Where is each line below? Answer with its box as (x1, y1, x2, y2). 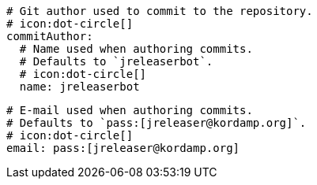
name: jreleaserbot (19, 80, 140, 93)
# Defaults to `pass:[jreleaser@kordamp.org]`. (6, 117, 307, 129)
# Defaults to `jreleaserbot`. (19, 55, 213, 68)
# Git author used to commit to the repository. (6, 5, 313, 17)
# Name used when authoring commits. (19, 43, 253, 55)
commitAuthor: (6, 30, 93, 43)
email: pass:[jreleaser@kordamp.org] (6, 142, 240, 154)
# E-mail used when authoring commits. (6, 104, 253, 117)
